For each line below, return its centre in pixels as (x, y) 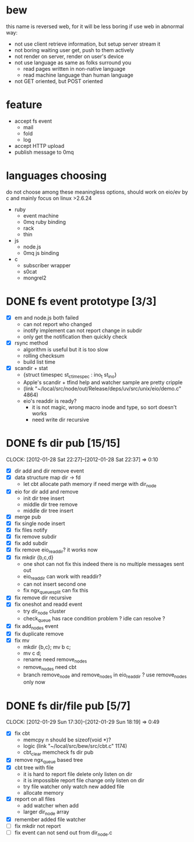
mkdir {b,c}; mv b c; (47, 647)
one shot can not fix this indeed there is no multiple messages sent (104, 564)
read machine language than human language (78, 75)
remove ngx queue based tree (49, 761)
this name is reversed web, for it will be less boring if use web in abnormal (95, 26)
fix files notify (31, 530)
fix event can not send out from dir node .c (63, 833)
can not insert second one (54, 584)
